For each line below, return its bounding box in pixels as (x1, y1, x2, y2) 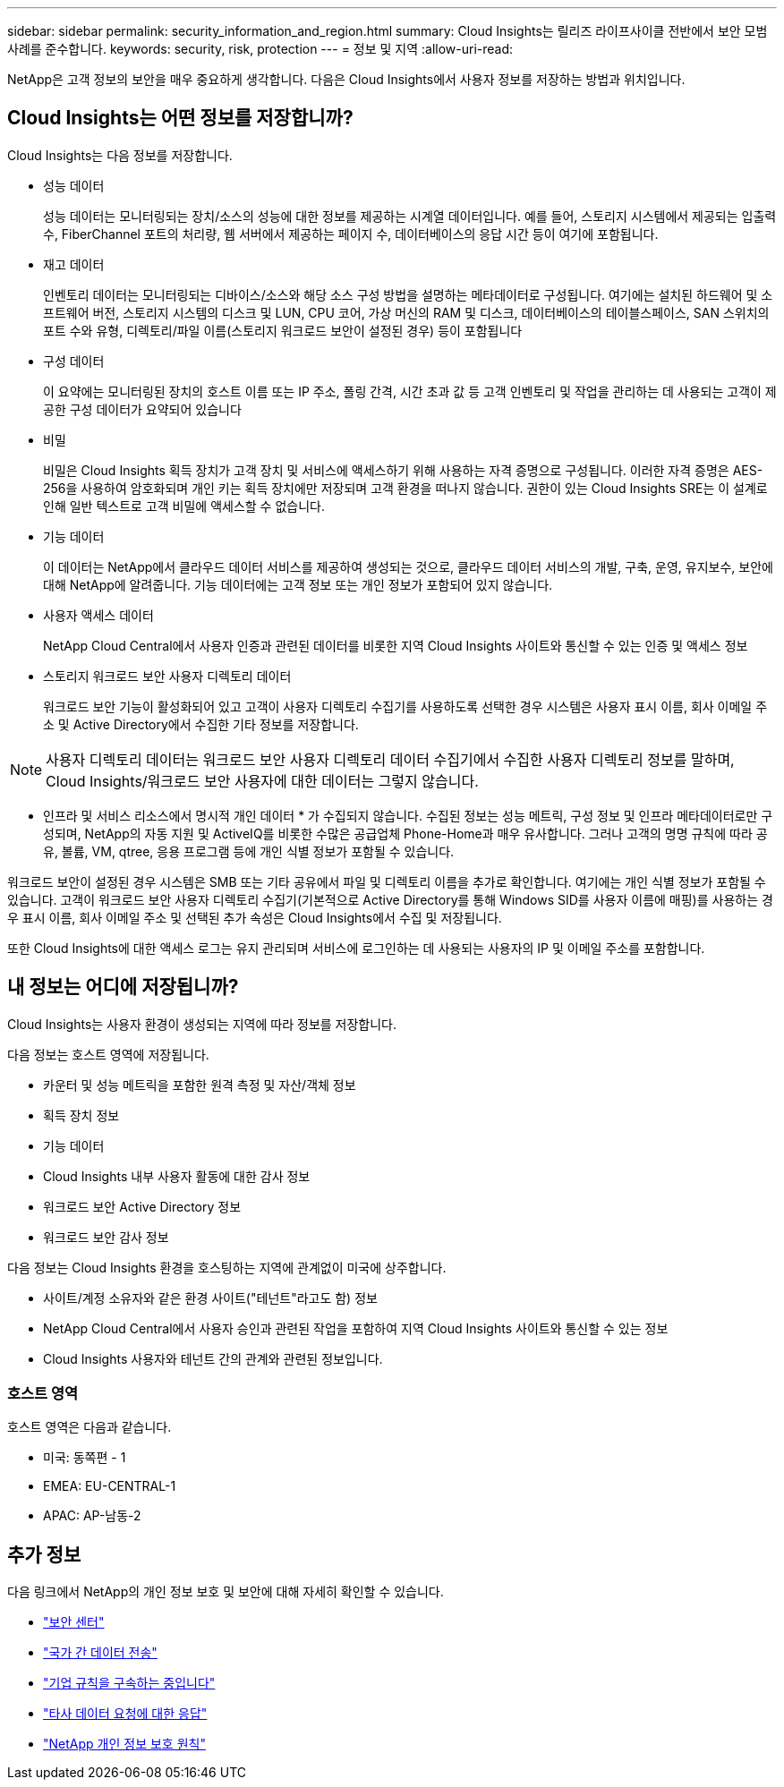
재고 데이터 (43, 256, 105, 272)
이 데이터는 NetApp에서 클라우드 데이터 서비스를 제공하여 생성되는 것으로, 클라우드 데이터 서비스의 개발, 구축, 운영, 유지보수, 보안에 (43, 558, 773, 574)
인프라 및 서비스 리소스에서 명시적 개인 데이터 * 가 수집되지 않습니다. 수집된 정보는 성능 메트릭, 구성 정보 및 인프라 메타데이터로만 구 (43, 807, 773, 823)
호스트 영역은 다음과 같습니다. (7, 1419, 172, 1435)
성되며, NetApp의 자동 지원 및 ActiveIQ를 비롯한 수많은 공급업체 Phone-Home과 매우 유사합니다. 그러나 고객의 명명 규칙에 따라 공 (43, 825, 768, 841)
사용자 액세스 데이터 (43, 607, 154, 623)
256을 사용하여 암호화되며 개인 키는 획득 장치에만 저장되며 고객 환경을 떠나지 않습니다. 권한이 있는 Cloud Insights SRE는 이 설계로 (43, 480, 768, 496)
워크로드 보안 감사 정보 (43, 1229, 169, 1245)
